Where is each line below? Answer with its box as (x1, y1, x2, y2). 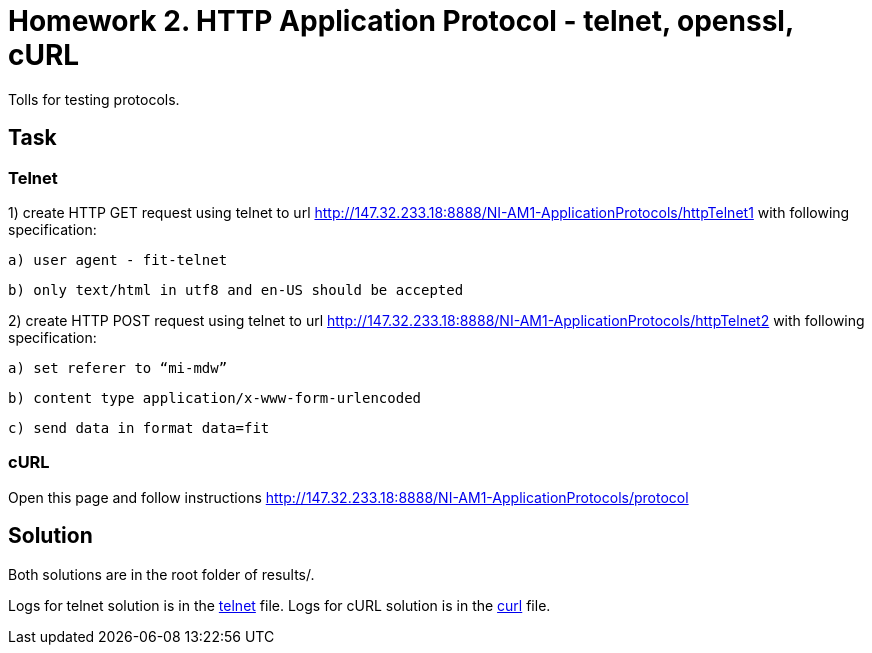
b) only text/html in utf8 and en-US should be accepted (8, 281, 464, 298)
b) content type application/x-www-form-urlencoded (8, 389, 422, 406)
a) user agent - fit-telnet (8, 251, 228, 268)
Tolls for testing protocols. (8, 90, 180, 108)
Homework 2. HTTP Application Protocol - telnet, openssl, (8, 4, 794, 38)
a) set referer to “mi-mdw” (8, 359, 228, 376)
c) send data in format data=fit (8, 419, 270, 436)
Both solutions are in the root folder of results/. (8, 565, 315, 583)
